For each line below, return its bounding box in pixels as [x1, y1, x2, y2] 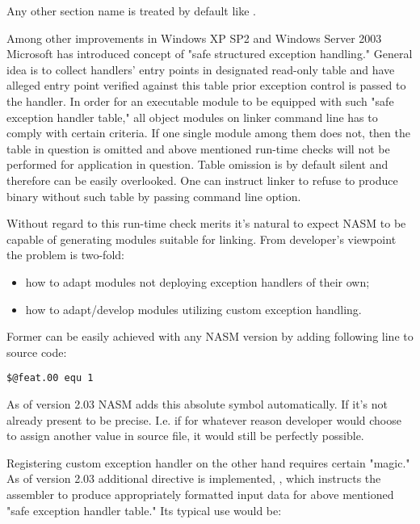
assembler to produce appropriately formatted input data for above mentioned [6, 485, 394, 502]
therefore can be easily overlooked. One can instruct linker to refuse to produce [6, 171, 398, 188]
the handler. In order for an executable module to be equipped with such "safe [6, 92, 394, 109]
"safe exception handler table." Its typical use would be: [6, 501, 282, 518]
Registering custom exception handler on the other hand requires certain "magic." [6, 454, 410, 471]
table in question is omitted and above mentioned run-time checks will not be [6, 140, 390, 157]
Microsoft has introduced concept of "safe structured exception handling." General [6, 45, 413, 62]
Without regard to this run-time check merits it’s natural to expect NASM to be [6, 215, 406, 232]
